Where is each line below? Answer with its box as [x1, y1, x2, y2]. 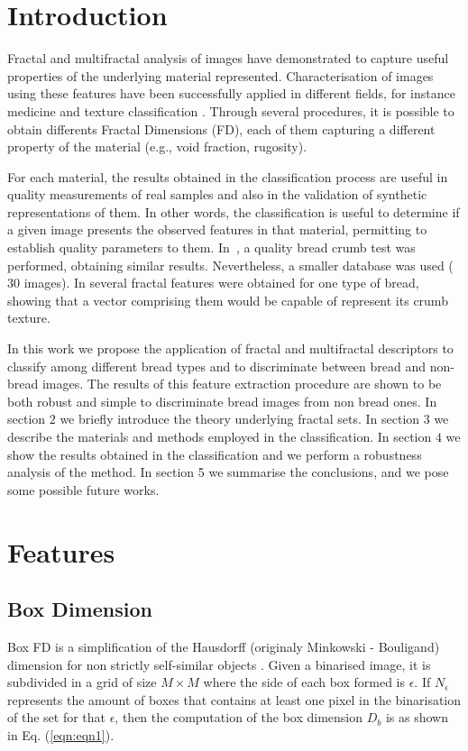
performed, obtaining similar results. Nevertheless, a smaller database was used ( [7, 255, 454, 274]
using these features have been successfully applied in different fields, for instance [7, 84, 455, 103]
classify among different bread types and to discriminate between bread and [7, 356, 427, 375]
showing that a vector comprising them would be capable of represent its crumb [7, 290, 448, 309]
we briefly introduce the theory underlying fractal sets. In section [60, 409, 420, 428]
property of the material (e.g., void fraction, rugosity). [7, 137, 307, 156]
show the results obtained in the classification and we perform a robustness [7, 444, 422, 463]
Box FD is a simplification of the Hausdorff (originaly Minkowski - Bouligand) [7, 637, 440, 655]
